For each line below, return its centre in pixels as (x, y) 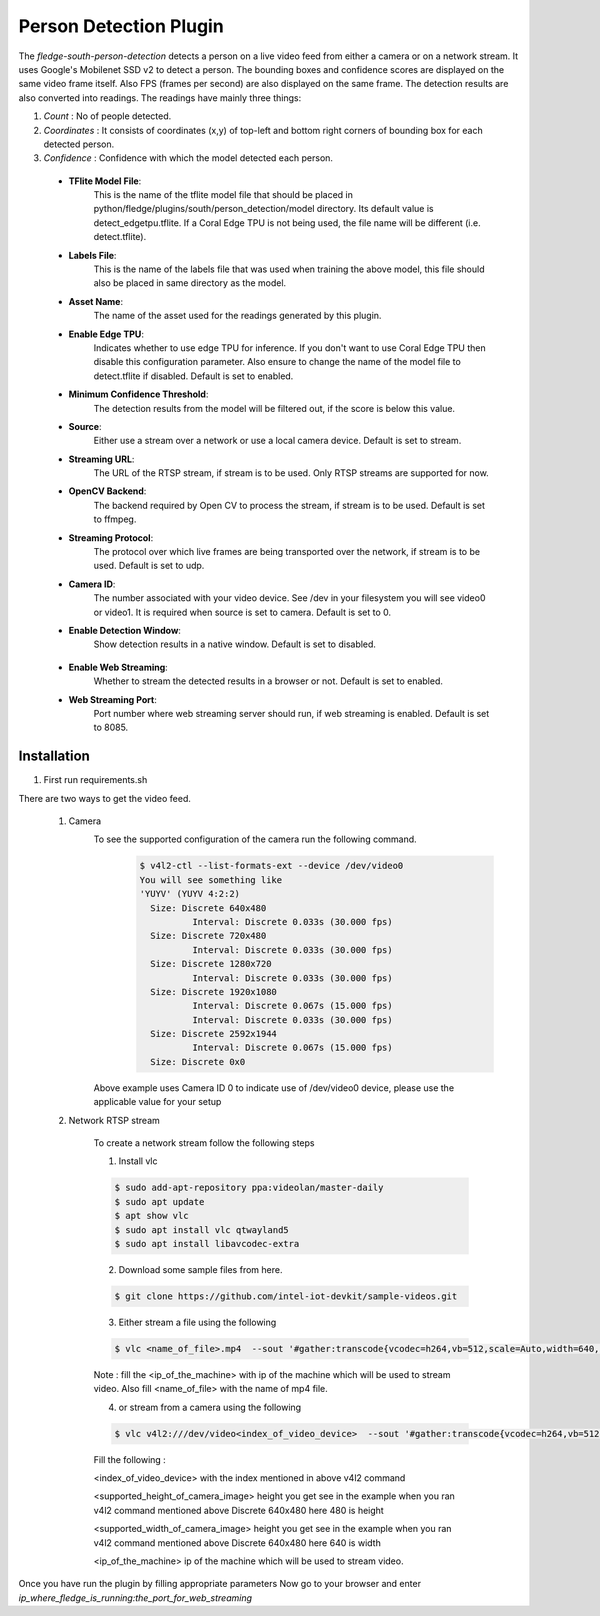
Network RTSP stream (114, 1120)
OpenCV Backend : (107, 491)
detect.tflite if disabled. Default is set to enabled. (193, 376)
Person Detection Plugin (121, 26)
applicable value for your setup (157, 1102)
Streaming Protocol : (111, 537)
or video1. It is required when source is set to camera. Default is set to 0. (242, 612)
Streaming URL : (101, 459)
